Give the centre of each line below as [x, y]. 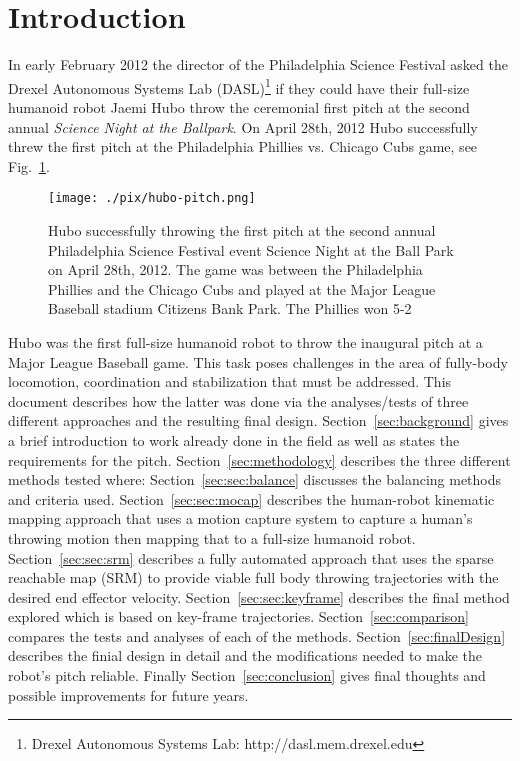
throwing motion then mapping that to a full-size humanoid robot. [212, 537]
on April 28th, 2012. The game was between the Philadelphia [235, 269]
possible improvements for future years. [128, 694]
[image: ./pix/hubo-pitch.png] [152, 198]
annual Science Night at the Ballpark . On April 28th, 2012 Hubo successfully [243, 126]
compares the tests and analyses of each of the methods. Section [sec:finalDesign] [257, 635]
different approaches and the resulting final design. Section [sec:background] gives [258, 420]
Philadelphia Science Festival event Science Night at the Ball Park [251, 249]
